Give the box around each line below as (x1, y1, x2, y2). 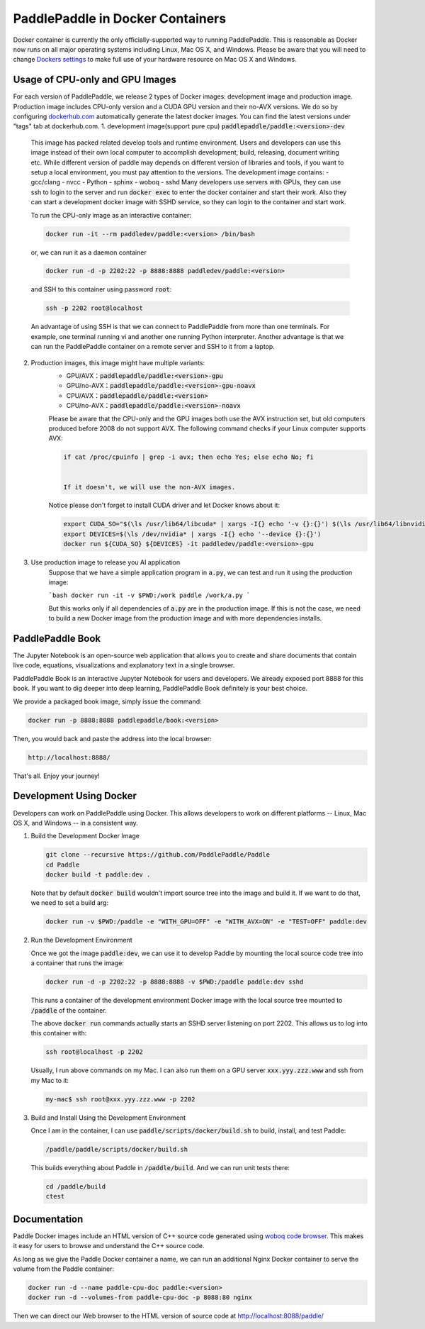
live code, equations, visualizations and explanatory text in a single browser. (13, 661, 235, 669)
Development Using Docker (13, 790, 137, 802)
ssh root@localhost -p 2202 (45, 1048, 143, 1056)
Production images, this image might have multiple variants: (30, 358, 205, 367)
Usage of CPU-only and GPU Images (13, 74, 177, 86)
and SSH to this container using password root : (30, 285, 172, 294)
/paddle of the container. (30, 1006, 107, 1014)
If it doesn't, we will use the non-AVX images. (63, 483, 236, 491)
